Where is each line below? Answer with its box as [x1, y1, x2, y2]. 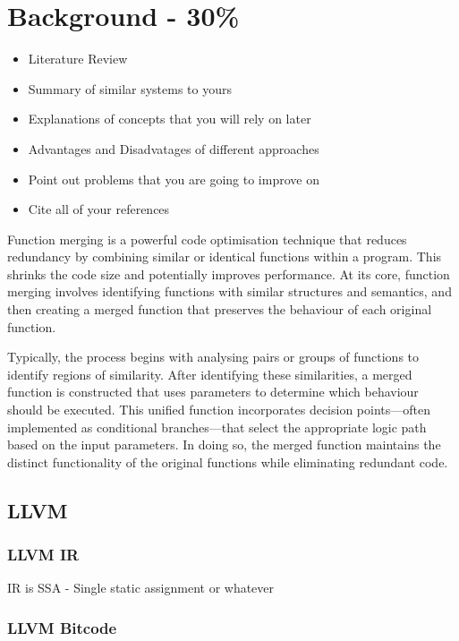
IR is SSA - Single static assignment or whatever [7, 578, 275, 597]
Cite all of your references [28, 200, 170, 218]
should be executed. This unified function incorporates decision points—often [7, 400, 431, 419]
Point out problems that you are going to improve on [28, 169, 319, 188]
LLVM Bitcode [7, 616, 117, 638]
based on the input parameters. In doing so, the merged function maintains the [7, 435, 441, 454]
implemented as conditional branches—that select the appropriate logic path [7, 417, 427, 436]
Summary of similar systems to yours [28, 79, 233, 98]
